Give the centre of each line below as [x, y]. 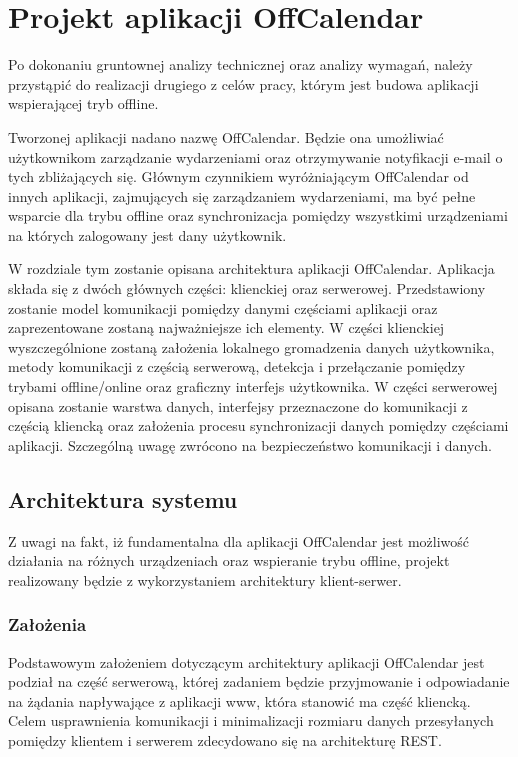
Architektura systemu [123, 498]
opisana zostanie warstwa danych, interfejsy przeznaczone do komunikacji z [238, 405]
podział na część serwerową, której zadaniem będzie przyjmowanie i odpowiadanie [259, 681]
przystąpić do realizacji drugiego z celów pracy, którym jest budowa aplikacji [243, 83]
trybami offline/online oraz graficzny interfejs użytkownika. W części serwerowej [253, 386]
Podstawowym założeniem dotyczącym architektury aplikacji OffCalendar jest [246, 661]
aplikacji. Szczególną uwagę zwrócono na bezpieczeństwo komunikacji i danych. [250, 444]
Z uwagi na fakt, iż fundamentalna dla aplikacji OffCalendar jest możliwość [239, 540]
